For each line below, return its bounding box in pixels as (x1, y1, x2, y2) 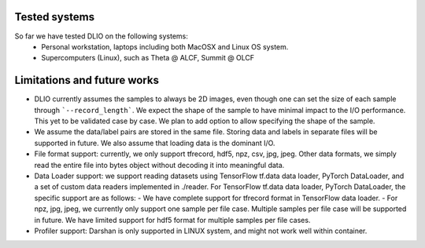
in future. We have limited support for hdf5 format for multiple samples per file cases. (34, 215, 311, 224)
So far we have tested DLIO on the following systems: (14, 31, 189, 41)
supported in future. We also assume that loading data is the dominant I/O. (34, 138, 275, 148)
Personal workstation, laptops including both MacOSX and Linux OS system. (41, 42, 289, 51)
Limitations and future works (14, 74, 159, 87)
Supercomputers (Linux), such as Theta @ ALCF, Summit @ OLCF (41, 53, 255, 63)
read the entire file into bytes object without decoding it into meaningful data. (34, 160, 285, 170)
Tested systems (14, 10, 94, 24)
